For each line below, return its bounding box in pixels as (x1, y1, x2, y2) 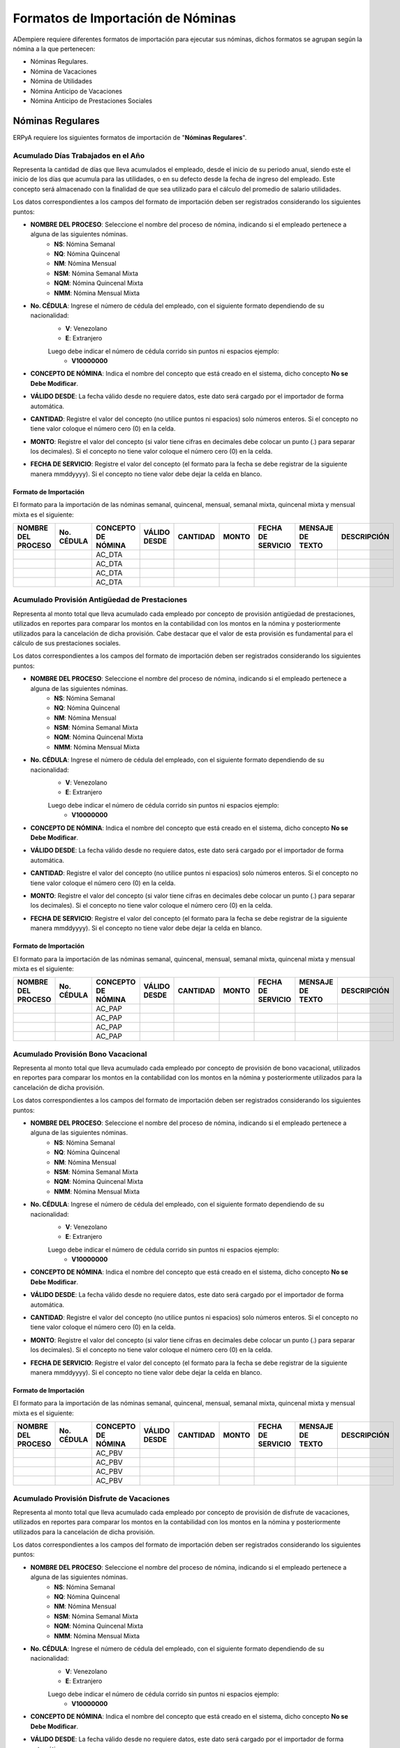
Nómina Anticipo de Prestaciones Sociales (30, 96, 153, 105)
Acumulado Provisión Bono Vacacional (13, 1049, 147, 1059)
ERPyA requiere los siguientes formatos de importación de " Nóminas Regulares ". (13, 133, 247, 141)
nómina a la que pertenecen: (13, 44, 96, 52)
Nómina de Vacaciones (30, 67, 97, 76)
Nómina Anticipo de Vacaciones (30, 87, 122, 95)
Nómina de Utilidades (30, 77, 93, 85)
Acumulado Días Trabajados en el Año (13, 150, 145, 160)
